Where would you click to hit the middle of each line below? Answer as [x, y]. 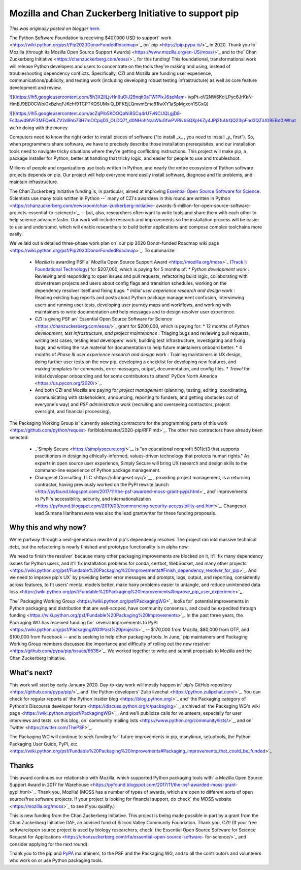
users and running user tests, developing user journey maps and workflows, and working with [133, 305]
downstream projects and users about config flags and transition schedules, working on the [131, 283]
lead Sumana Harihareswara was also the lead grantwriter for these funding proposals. [126, 513]
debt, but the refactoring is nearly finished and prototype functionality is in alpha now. [99, 546]
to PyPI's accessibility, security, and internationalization [93, 499]
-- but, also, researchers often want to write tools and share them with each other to [169, 212]
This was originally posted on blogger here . [55, 28]
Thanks [22, 765]
